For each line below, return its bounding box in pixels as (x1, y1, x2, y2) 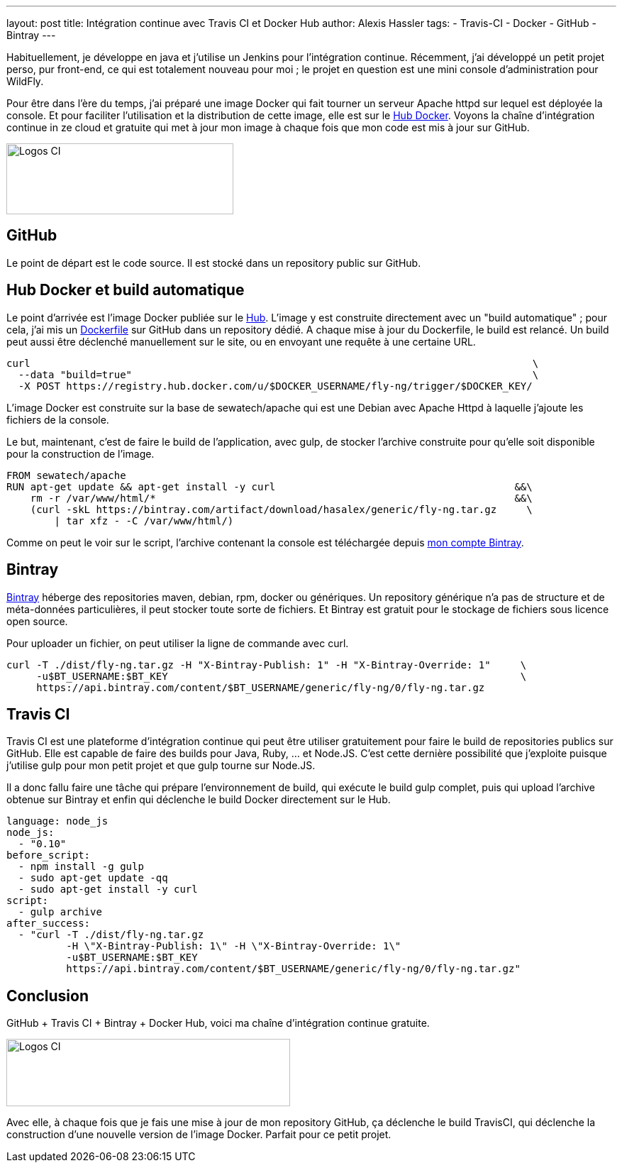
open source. (6, 615, 68, 627)
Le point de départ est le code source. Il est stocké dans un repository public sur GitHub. (6, 256, 421, 269)
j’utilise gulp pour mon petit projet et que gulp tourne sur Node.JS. (6, 759, 316, 772)
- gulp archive (18, 906, 102, 918)
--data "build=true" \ (18, 368, 539, 380)
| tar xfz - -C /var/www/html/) (54, 514, 234, 527)
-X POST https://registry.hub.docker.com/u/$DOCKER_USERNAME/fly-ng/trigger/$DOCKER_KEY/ (18, 380, 533, 392)
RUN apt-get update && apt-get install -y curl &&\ (6, 480, 533, 492)
